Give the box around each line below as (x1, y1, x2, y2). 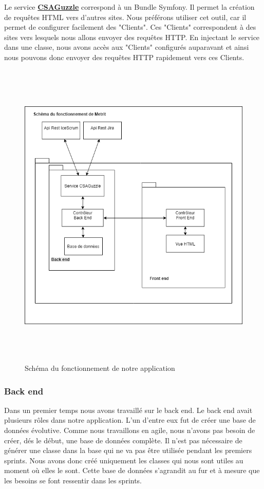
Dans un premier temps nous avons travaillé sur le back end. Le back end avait (4, 404, 253, 415)
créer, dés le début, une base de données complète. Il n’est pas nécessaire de (4, 435, 242, 445)
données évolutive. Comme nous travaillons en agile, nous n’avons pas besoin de (4, 425, 255, 436)
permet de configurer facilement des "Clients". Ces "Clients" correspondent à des (4, 22, 256, 32)
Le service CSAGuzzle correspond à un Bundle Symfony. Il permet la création (4, 2, 255, 12)
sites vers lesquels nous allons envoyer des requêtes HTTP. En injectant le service (4, 31, 260, 42)
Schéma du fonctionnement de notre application (25, 363, 175, 373)
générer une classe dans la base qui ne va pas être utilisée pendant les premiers (4, 445, 252, 456)
